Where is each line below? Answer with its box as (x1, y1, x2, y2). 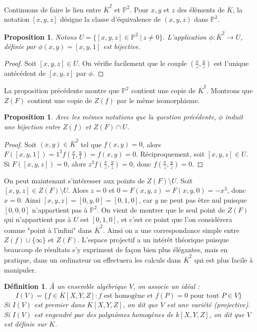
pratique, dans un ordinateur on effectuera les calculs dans (4, 255, 181, 265)
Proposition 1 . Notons (4, 31, 77, 42)
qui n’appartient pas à (4, 214, 71, 224)
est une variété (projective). (167, 299, 251, 309)
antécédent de (4, 67, 46, 78)
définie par (4, 41, 36, 52)
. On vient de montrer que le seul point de (97, 204, 225, 215)
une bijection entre (4, 121, 60, 131)
